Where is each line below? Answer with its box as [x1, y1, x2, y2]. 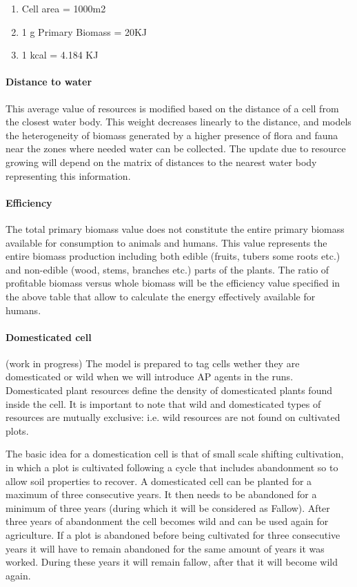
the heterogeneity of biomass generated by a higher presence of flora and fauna [6, 127, 338, 142]
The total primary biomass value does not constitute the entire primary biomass [6, 221, 345, 236]
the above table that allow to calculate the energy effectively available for [6, 289, 316, 303]
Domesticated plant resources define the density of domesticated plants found [6, 383, 332, 398]
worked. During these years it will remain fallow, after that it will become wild [6, 555, 338, 569]
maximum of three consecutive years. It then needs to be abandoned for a [6, 487, 317, 502]
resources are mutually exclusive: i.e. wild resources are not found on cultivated [6, 410, 340, 424]
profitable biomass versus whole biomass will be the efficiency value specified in [6, 276, 340, 290]
